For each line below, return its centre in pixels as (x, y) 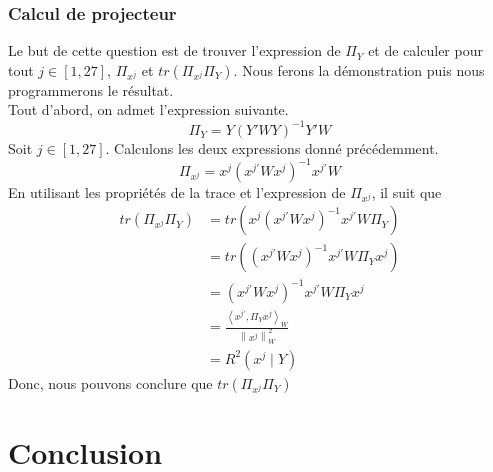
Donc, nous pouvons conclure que (110, 382)
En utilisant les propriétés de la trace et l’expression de (177, 191)
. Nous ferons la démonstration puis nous (359, 69)
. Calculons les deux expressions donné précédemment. (272, 147)
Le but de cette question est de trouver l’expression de (174, 50)
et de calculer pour (425, 50)
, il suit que (406, 191)
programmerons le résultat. (91, 89)
